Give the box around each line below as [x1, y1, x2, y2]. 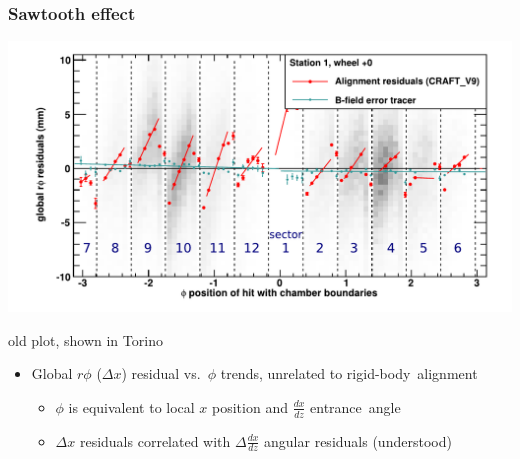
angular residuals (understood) [264, 430, 452, 451]
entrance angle [310, 396, 401, 417]
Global [31, 363, 73, 384]
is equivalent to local [68, 396, 195, 417]
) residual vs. [121, 363, 201, 384]
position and [212, 396, 288, 417]
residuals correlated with [79, 430, 231, 451]
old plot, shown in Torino [8, 329, 163, 350]
